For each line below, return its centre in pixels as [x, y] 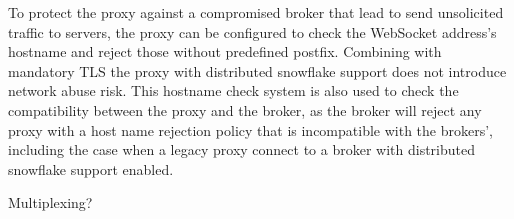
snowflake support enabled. [91, 168]
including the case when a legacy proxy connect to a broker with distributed [241, 149]
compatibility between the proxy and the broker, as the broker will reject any [245, 109]
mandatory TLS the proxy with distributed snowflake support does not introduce [257, 70]
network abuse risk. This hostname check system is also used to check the [233, 90]
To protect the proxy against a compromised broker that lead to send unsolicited [256, 12]
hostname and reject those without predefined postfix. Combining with [225, 51]
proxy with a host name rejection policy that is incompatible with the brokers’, [250, 129]
